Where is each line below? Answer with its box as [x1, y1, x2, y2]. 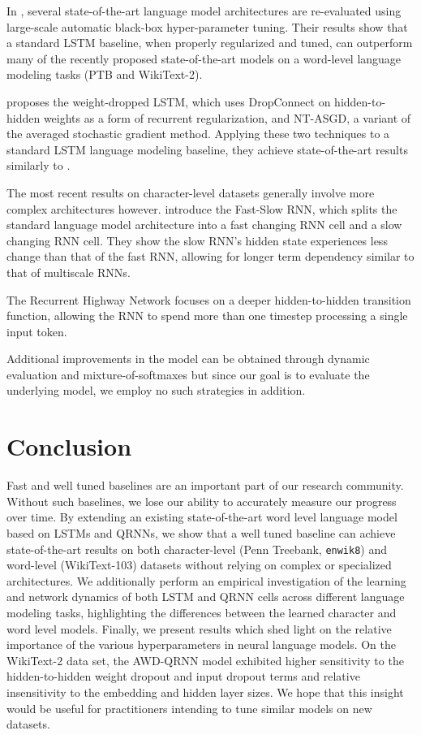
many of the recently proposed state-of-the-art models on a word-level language [6, 50, 402, 67]
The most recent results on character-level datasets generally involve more [6, 184, 375, 201]
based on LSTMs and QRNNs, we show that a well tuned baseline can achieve [6, 524, 396, 541]
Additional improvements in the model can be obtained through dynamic [6, 350, 370, 367]
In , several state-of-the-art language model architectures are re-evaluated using [6, 2, 402, 19]
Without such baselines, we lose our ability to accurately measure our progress [6, 492, 397, 509]
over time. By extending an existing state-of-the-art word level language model [6, 508, 397, 525]
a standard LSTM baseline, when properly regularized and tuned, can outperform [6, 34, 413, 51]
